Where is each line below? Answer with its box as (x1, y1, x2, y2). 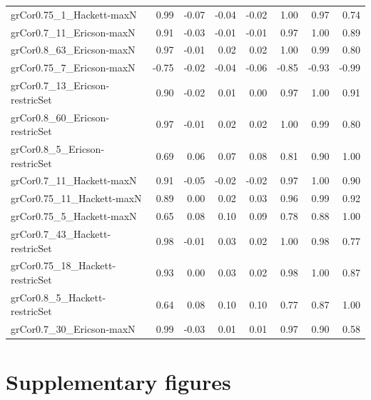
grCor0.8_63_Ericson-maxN (11, 42, 136, 57)
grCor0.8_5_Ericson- (11, 141, 105, 156)
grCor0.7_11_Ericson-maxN (11, 24, 136, 39)
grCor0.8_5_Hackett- (11, 289, 106, 304)
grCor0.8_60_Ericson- (11, 109, 110, 124)
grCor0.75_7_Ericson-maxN (11, 60, 136, 75)
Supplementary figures (6, 366, 231, 396)
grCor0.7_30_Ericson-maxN (11, 321, 136, 336)
